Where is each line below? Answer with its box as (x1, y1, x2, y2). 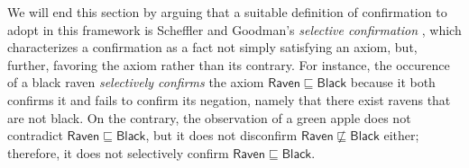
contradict (7, 126, 63, 145)
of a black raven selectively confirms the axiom (7, 73, 264, 92)
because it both (350, 73, 436, 92)
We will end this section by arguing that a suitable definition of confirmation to (7, 3, 447, 21)
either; (383, 126, 419, 145)
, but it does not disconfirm (145, 126, 298, 145)
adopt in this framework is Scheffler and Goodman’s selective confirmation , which (7, 20, 462, 39)
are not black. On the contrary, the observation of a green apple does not (7, 108, 411, 127)
